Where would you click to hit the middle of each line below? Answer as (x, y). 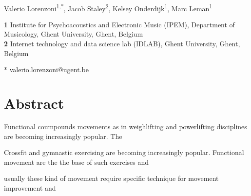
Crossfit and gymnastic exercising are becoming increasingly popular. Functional (124, 152)
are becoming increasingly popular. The (63, 136)
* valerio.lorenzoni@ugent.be (46, 69)
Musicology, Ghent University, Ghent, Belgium (74, 34)
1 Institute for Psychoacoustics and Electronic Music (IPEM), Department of (119, 24)
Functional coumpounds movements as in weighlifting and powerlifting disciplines (125, 126)
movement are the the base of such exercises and (77, 162)
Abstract (34, 103)
